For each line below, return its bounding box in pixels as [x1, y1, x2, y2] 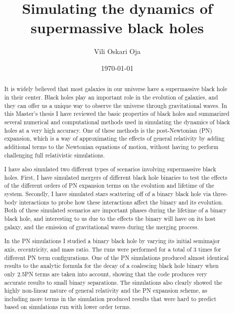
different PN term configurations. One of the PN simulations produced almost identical [4, 253, 229, 261]
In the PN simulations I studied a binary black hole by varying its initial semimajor [4, 237, 220, 245]
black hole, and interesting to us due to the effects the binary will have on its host [4, 214, 216, 223]
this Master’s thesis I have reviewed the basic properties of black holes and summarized [4, 109, 230, 118]
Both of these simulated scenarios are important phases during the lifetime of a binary [4, 206, 227, 214]
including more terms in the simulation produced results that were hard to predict [4, 294, 217, 303]
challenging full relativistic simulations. [4, 151, 105, 159]
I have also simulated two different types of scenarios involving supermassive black [4, 165, 216, 173]
